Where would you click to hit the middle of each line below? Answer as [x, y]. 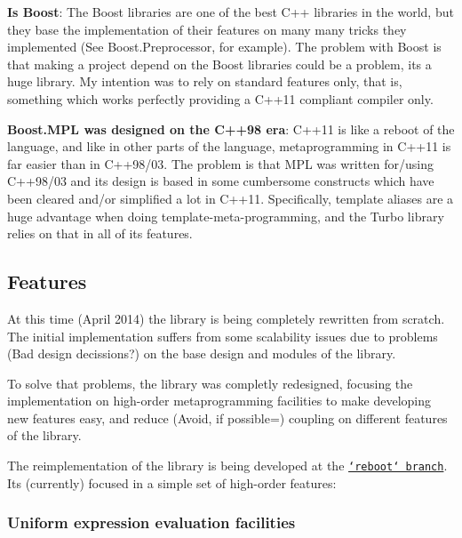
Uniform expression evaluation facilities [151, 522]
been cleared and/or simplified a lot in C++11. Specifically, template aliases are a [231, 198]
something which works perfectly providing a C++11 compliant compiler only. [220, 98]
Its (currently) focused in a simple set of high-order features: [172, 482]
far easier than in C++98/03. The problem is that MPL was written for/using [221, 163]
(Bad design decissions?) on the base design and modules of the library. [202, 353]
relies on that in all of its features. [100, 233]
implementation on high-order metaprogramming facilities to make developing [219, 401]
